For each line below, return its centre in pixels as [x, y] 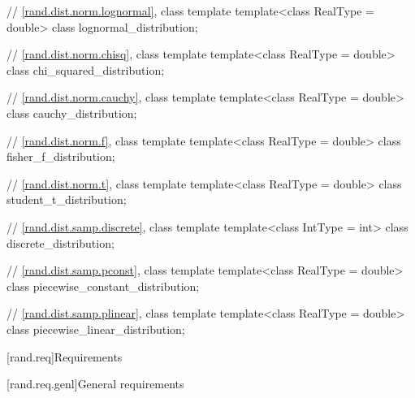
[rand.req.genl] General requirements [95, 384]
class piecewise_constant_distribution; [103, 286]
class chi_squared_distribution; [86, 69]
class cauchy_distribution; [72, 112]
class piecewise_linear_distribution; [96, 329]
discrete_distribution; [61, 242]
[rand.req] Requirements [65, 356]
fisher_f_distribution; [61, 156]
